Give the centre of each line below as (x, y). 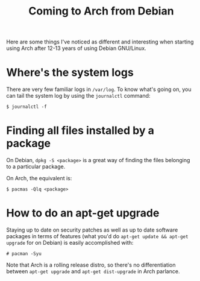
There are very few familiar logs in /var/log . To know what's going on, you (99, 89)
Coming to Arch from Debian (101, 11)
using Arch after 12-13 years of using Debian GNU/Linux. (76, 48)
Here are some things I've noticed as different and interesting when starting (100, 42)
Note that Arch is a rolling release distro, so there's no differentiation (91, 265)
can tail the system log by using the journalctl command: (78, 96)
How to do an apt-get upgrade (83, 213)
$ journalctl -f (27, 107)
